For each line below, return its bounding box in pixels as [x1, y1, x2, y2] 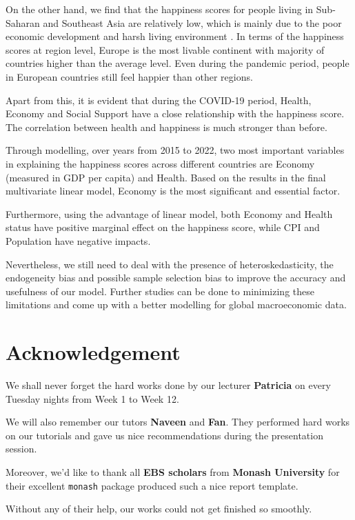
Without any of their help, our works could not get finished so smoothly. [6, 501, 312, 516]
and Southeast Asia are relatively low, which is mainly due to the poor [43, 15, 342, 30]
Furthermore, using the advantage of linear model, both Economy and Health [6, 206, 333, 221]
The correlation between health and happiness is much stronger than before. [6, 119, 327, 134]
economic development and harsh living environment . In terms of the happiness [6, 29, 344, 43]
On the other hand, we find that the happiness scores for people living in [6, 2, 314, 16]
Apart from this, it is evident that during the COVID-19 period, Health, [6, 92, 312, 107]
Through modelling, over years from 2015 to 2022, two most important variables [6, 143, 345, 157]
